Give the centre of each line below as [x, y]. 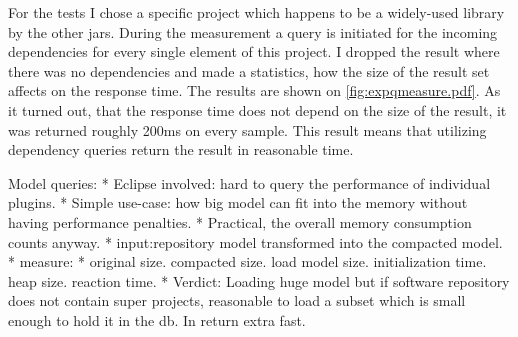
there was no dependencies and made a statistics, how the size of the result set [249, 70]
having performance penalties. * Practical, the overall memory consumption [240, 221]
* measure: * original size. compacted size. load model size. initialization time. [247, 261]
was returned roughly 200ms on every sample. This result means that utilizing [247, 129]
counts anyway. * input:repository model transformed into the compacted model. [255, 241]
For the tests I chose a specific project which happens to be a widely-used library [256, 12]
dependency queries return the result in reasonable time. [181, 149]
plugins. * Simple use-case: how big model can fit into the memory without [238, 202]
